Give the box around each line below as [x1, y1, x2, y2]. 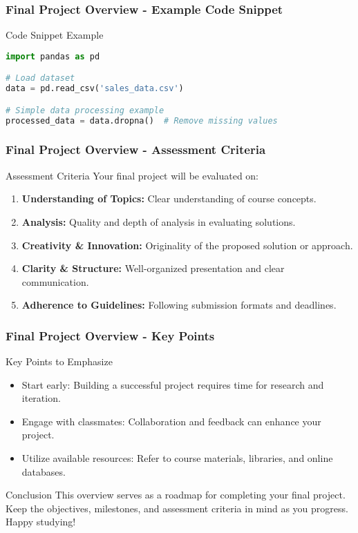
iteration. [21, 391, 61, 405]
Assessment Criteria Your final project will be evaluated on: [6, 168, 259, 182]
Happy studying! [6, 514, 76, 529]
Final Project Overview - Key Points [6, 327, 215, 344]
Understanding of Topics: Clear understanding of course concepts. [21, 191, 317, 206]
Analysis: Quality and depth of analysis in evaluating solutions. [21, 214, 296, 229]
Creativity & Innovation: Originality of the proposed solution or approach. [21, 238, 353, 252]
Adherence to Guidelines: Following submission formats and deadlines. [21, 298, 337, 312]
